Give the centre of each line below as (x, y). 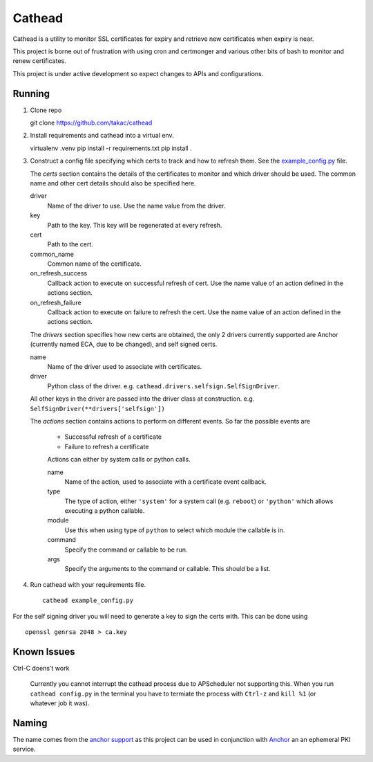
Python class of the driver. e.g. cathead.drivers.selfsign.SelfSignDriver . (163, 386)
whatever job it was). (60, 703)
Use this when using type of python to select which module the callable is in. (175, 530)
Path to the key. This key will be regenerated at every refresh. (135, 225)
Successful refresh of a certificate (113, 437)
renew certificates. (39, 61)
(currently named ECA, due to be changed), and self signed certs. (124, 344)
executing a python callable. (105, 511)
